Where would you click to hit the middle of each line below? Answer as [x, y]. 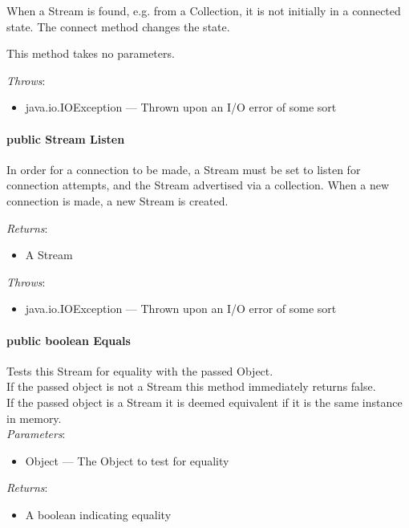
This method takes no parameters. [91, 53]
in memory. [34, 418]
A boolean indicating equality [98, 514]
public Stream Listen [66, 138]
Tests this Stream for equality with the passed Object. [140, 370]
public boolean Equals [69, 340]
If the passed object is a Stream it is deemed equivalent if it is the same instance [204, 402]
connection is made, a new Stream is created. [117, 200]
